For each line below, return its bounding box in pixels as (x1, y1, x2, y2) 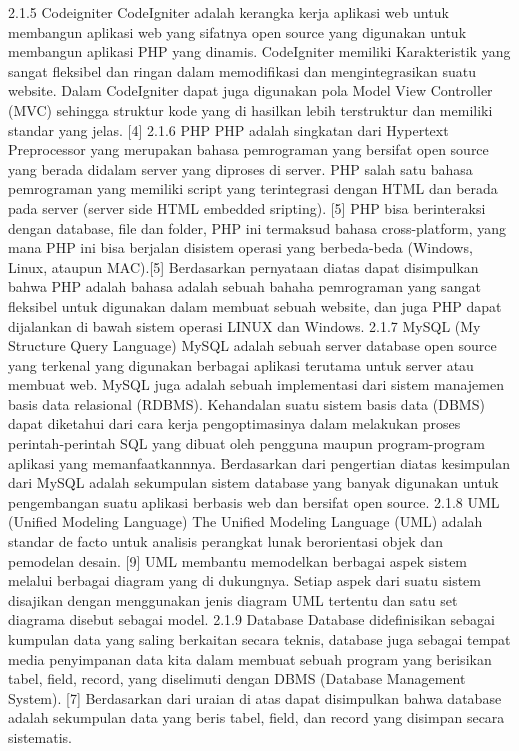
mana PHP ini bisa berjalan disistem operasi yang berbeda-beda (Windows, (8, 237, 473, 258)
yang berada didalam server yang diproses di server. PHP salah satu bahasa (8, 158, 473, 179)
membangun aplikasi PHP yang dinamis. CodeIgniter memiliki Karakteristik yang (8, 41, 511, 62)
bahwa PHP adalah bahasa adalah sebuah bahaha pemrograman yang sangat (8, 276, 481, 297)
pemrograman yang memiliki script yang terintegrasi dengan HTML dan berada (8, 178, 498, 199)
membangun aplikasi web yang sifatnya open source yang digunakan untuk (8, 21, 467, 42)
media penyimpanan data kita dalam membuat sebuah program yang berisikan (8, 648, 492, 669)
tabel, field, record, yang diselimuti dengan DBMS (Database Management (8, 668, 466, 689)
